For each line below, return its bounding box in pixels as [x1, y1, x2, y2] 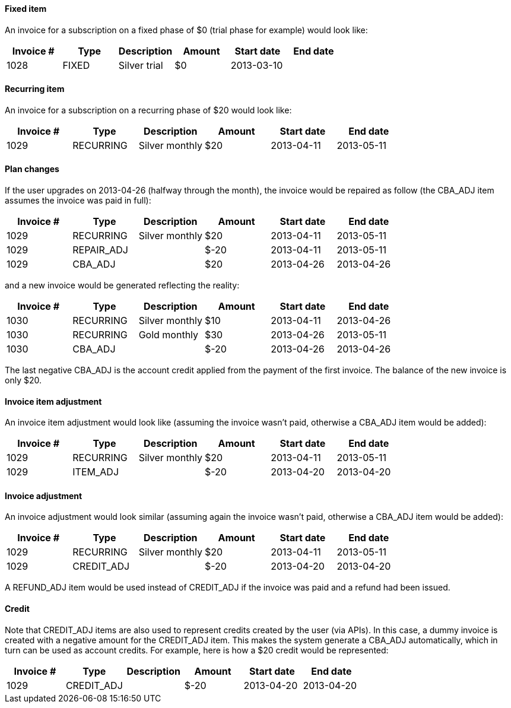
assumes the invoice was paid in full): [5, 195, 151, 206]
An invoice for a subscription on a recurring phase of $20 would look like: [5, 104, 292, 115]
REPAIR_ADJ [72, 244, 128, 256]
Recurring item [5, 84, 65, 94]
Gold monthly [138, 329, 199, 341]
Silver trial [118, 59, 163, 71]
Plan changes [5, 164, 59, 174]
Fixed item [5, 4, 47, 14]
